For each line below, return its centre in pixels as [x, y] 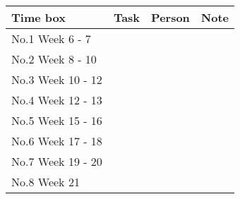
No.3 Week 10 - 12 [57, 79]
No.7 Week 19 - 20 [57, 161]
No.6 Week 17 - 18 [57, 141]
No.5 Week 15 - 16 [57, 120]
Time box [38, 17]
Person [170, 17]
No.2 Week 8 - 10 [54, 59]
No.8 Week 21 [46, 182]
